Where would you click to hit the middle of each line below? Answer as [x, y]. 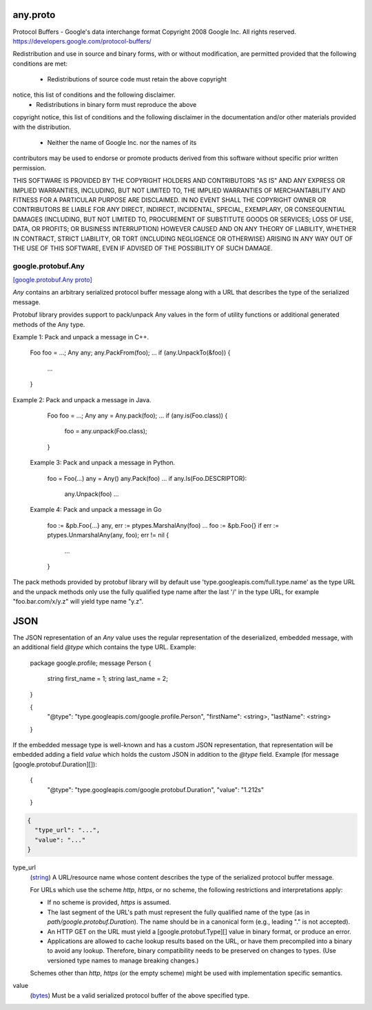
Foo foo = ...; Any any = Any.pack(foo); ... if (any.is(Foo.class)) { [137, 415]
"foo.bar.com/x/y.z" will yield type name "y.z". [78, 602]
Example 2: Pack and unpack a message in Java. [82, 399]
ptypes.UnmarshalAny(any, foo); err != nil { [108, 535]
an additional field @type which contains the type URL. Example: [104, 647]
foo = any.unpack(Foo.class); [106, 431]
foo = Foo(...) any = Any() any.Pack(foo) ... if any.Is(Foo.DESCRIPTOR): [147, 478]
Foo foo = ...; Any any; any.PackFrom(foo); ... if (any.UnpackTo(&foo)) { [130, 353]
